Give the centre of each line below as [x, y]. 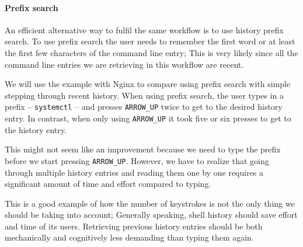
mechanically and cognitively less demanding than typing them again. [129, 237]
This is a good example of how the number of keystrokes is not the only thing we [150, 203]
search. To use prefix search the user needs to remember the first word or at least [150, 41]
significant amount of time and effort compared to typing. [108, 184]
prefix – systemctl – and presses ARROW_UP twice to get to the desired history [144, 107]
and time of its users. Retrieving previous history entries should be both [134, 226]
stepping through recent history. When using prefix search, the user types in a [144, 95]
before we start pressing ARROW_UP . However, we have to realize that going [137, 160]
